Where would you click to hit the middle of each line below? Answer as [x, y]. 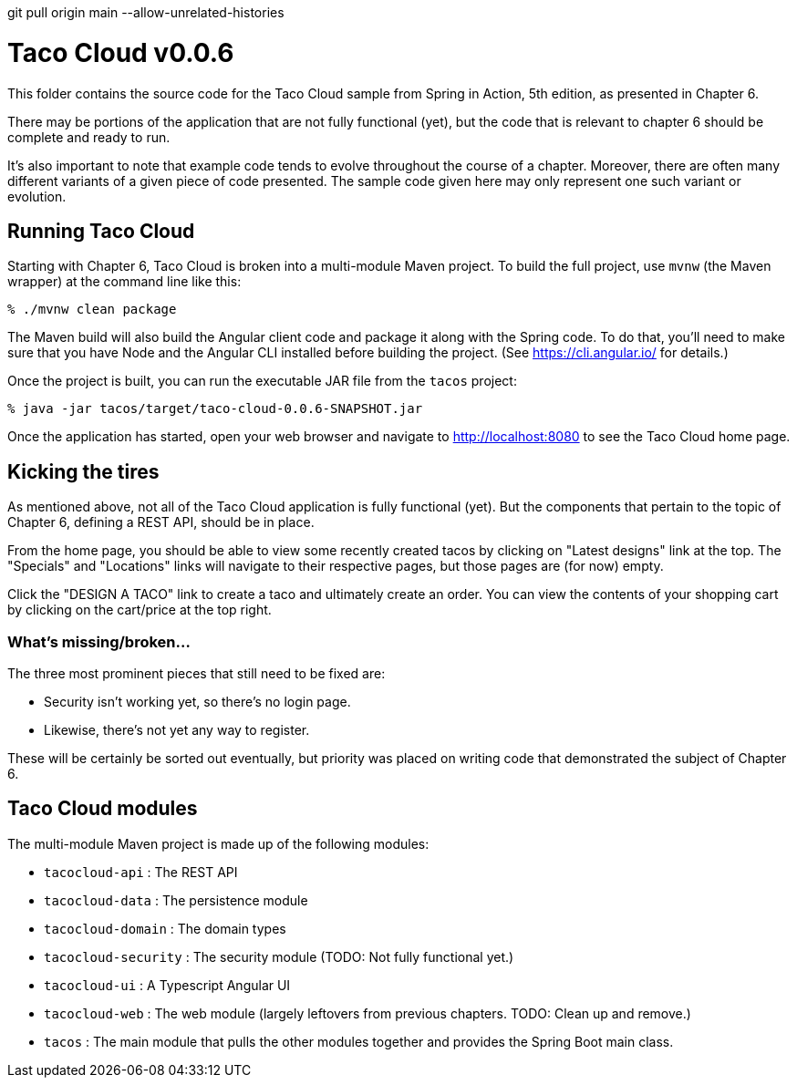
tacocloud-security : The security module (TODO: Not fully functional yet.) [279, 956]
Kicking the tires [83, 471]
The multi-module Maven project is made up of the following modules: [218, 843]
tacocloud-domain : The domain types [165, 928]
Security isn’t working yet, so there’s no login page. [197, 701]
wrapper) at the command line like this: [124, 282]
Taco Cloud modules [103, 809]
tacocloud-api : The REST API [141, 872]
